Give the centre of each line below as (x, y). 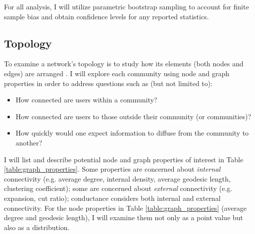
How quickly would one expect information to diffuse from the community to (132, 133)
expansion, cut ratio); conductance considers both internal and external (112, 198)
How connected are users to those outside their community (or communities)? (133, 116)
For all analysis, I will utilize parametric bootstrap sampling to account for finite (127, 6)
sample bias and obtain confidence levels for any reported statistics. (106, 16)
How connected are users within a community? (86, 100)
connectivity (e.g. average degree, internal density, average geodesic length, (117, 178)
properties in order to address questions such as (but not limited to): (108, 83)
